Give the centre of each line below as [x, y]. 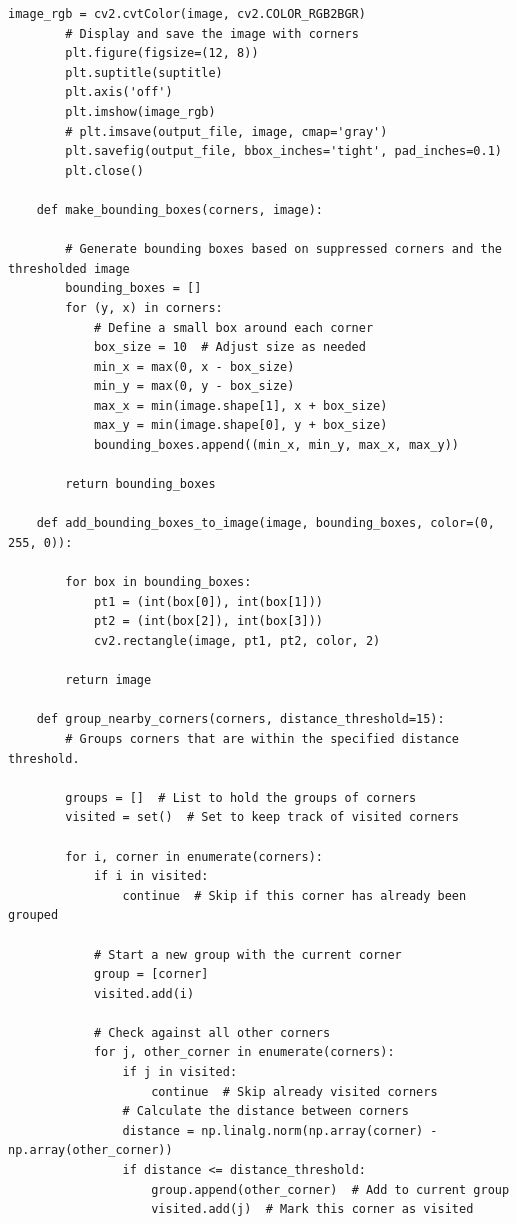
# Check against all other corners [212, 1032]
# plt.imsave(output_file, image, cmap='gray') [226, 131]
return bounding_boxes [140, 484]
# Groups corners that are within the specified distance [262, 738]
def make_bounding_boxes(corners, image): [179, 209]
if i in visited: [151, 876]
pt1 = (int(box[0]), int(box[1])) [208, 601]
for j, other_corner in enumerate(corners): [244, 1052]
